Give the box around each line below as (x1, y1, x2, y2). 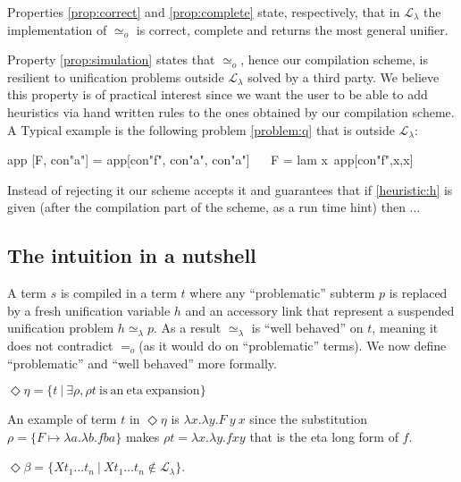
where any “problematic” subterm (189, 283, 375, 302)
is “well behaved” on (251, 318, 364, 337)
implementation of (7, 20, 107, 38)
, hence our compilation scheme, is (240, 50, 429, 69)
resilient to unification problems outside (7, 67, 224, 86)
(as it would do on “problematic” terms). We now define (138, 335, 447, 354)
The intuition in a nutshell (7, 241, 256, 269)
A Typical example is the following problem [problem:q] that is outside (7, 120, 395, 139)
